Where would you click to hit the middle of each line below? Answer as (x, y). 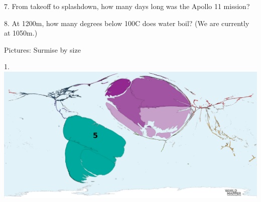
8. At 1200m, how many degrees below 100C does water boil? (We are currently (127, 23)
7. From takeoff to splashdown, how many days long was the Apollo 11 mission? (127, 6)
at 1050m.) (21, 33)
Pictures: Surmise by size (42, 49)
